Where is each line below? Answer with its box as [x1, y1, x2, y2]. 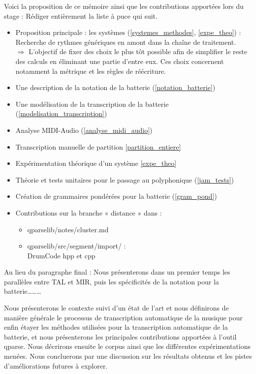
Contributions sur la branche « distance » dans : [15, 207, 162, 218]
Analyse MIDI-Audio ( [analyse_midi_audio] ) [15, 125, 153, 135]
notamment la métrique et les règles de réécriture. [15, 65, 166, 76]
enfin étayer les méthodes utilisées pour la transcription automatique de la [4, 322, 228, 332]
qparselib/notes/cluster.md [27, 224, 109, 234]
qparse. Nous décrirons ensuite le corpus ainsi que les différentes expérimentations [4, 341, 251, 351]
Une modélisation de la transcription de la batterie [15, 98, 169, 109]
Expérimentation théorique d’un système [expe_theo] [15, 158, 177, 168]
